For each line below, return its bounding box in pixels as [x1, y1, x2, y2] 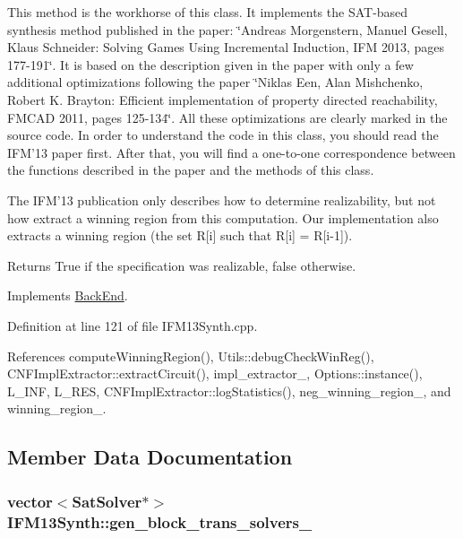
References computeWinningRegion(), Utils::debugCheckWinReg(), [7, 346, 374, 365]
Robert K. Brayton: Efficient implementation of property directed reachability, [7, 90, 438, 108]
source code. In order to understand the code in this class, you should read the [7, 126, 439, 144]
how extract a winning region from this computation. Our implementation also [7, 208, 439, 227]
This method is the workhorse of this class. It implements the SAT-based [7, 3, 408, 21]
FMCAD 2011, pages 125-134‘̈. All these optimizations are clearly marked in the [7, 108, 448, 126]
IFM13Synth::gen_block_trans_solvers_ [7, 510, 313, 533]
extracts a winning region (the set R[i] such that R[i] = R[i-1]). [7, 226, 353, 245]
